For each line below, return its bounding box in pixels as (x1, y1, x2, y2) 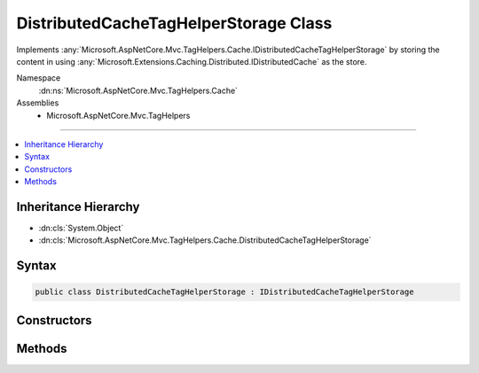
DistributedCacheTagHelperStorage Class (16, 13, 333, 33)
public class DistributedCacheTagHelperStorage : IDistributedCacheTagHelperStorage (35, 287, 414, 297)
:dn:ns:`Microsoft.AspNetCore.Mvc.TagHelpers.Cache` (38, 85, 239, 96)
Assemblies (16, 97, 59, 108)
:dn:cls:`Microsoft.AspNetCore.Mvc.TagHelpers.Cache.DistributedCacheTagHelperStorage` (38, 235, 372, 245)
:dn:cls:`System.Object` (38, 222, 124, 233)
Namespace (16, 73, 61, 83)
